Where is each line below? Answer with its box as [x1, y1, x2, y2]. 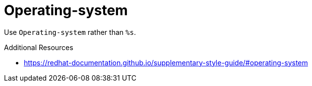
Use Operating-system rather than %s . [4, 28, 136, 36]
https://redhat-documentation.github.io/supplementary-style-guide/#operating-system [24, 58, 308, 67]
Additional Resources [4, 43, 73, 52]
